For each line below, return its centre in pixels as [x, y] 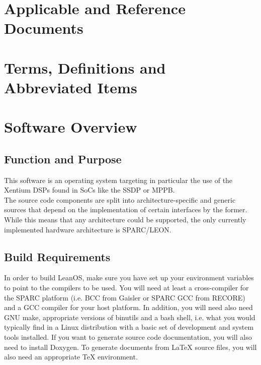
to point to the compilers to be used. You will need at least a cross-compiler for [126, 288]
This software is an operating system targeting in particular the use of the [118, 180]
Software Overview [71, 127]
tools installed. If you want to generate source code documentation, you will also [128, 337]
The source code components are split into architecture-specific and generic [120, 199]
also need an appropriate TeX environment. [71, 357]
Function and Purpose [63, 159]
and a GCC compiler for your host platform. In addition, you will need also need [128, 307]
